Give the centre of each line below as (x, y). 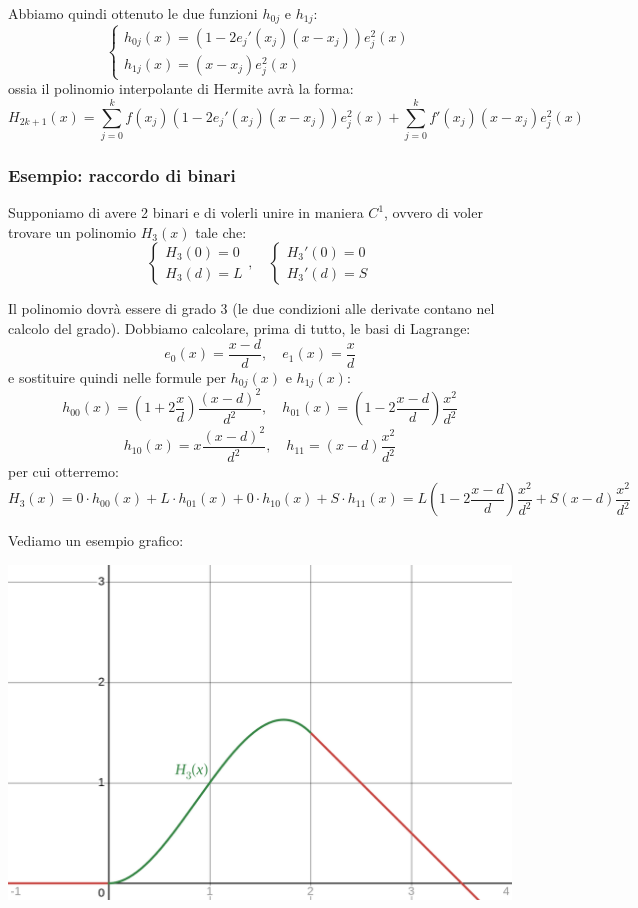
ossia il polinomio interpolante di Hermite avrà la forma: (181, 88)
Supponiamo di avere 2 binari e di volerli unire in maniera (186, 212)
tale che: (221, 231)
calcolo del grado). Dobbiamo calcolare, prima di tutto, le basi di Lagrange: (239, 328)
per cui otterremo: (63, 471)
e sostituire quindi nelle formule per (117, 376)
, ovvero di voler (433, 212)
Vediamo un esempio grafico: (96, 540)
